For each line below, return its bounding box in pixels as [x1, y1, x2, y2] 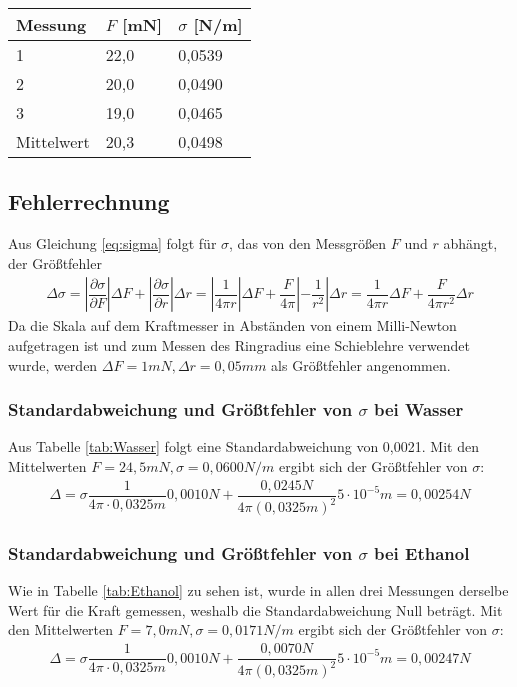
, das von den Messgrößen [229, 233, 387, 254]
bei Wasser [373, 397, 464, 422]
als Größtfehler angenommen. [271, 354, 451, 375]
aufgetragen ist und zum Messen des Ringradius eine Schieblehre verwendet [8, 335, 470, 356]
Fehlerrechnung [8, 186, 170, 217]
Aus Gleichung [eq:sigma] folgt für [8, 233, 217, 254]
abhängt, [443, 233, 498, 254]
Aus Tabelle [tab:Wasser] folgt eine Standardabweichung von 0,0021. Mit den [8, 436, 479, 457]
